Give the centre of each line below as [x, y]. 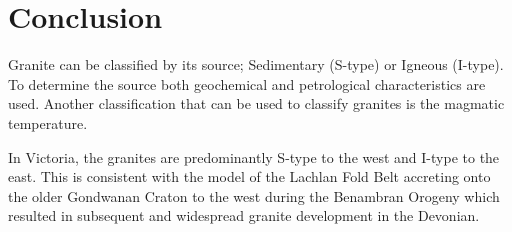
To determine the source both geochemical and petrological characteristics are [247, 83]
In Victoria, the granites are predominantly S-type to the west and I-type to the [254, 156]
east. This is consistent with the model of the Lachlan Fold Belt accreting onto [249, 176]
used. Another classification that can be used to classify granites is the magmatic [256, 103]
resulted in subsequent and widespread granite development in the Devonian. [244, 215]
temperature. [48, 122]
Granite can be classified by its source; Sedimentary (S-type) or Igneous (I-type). [256, 64]
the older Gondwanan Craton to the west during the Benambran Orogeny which [254, 195]
